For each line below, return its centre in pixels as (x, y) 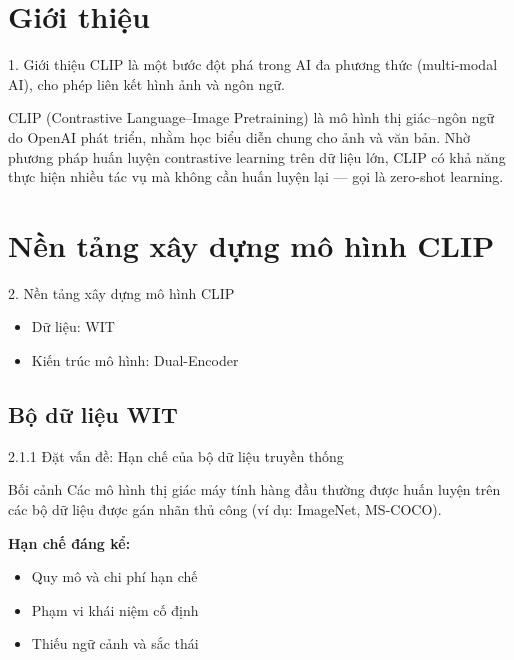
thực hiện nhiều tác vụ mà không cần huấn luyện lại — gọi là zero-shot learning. (256, 176)
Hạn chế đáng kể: (69, 542)
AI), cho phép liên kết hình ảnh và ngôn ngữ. (146, 83)
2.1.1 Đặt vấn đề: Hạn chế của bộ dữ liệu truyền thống (176, 455)
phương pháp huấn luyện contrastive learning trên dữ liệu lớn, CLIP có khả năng (257, 156)
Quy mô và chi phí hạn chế (114, 576)
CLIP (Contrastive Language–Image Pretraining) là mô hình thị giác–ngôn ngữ (251, 117)
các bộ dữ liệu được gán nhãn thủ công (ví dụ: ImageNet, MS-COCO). (225, 508)
